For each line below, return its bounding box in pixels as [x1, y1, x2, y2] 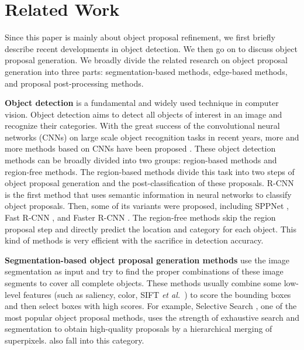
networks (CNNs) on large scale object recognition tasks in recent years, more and [5, 131, 299, 143]
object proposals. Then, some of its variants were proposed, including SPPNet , [5, 200, 289, 212]
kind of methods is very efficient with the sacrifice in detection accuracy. [5, 234, 264, 246]
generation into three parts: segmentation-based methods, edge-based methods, [5, 65, 288, 77]
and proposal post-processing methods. [5, 77, 144, 89]
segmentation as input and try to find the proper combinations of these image [5, 265, 284, 277]
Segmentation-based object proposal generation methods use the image [5, 253, 290, 266]
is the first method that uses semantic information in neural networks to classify [5, 188, 292, 200]
